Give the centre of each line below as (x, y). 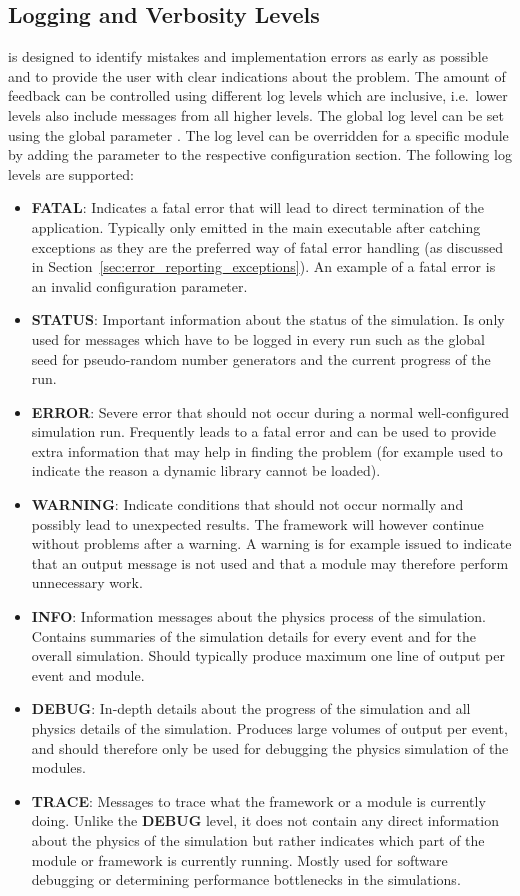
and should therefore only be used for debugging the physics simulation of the (270, 747)
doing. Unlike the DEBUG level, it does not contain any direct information (265, 820)
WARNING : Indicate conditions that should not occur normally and (247, 504)
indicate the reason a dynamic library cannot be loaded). (206, 470)
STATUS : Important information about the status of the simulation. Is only (268, 319)
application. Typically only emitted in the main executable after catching (256, 226)
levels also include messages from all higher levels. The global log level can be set (256, 114)
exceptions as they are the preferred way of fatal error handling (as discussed (267, 246)
